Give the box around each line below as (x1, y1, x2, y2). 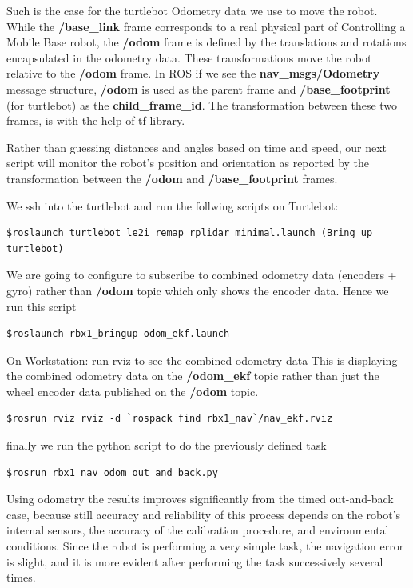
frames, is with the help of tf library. (6, 112, 185, 129)
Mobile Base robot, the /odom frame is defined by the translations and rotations (6, 34, 407, 50)
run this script (6, 298, 77, 314)
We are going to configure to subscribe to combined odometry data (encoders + (6, 266, 397, 283)
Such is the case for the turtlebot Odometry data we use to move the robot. (6, 2, 378, 18)
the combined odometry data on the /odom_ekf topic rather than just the (6, 367, 379, 384)
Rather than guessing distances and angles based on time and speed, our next (6, 138, 387, 155)
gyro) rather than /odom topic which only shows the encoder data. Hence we (6, 282, 389, 298)
